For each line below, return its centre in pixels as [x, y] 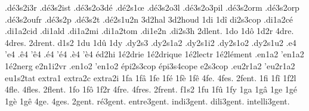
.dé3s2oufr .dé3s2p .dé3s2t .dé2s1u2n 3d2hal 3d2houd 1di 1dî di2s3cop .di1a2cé [149, 19]
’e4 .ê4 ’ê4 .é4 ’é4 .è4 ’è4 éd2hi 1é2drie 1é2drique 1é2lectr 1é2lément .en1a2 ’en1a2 [154, 54]
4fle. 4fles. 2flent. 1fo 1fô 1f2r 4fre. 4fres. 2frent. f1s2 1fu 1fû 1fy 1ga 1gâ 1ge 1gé [151, 89]
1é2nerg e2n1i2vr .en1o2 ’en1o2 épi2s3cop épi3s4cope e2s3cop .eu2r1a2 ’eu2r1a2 [150, 65]
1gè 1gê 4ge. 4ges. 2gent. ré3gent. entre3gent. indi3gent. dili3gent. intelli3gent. [147, 101]
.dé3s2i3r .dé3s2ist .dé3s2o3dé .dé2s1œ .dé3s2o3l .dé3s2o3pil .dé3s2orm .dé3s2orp [152, 7]
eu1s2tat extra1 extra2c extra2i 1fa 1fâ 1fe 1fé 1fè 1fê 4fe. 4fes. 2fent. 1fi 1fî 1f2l [151, 77]
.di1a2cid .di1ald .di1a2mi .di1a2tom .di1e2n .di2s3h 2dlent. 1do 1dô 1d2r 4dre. [149, 31]
